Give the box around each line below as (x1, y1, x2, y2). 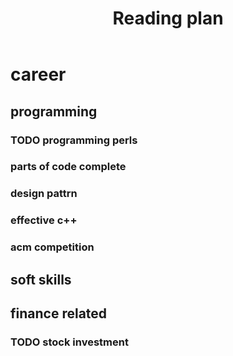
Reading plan (112, 7, 224, 30)
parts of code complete (10, 160, 127, 174)
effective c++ (10, 213, 78, 227)
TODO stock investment (10, 335, 129, 349)
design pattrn (10, 187, 78, 201)
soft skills (10, 271, 72, 288)
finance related (10, 305, 108, 322)
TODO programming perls (10, 133, 138, 147)
